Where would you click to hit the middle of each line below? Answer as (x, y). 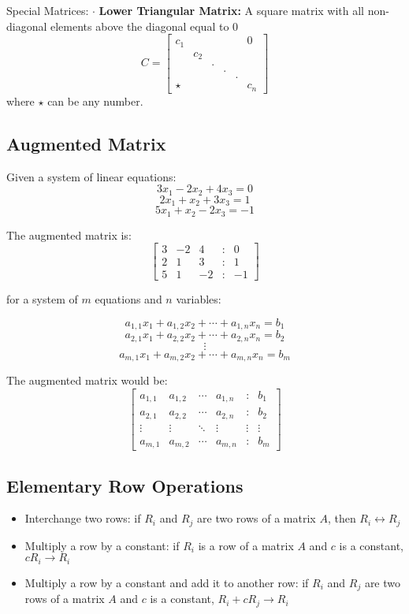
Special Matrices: (48, 10)
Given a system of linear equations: (91, 176)
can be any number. (95, 100)
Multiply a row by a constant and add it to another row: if (167, 582)
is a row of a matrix (246, 545)
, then (342, 518)
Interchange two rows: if (83, 518)
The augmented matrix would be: (87, 380)
